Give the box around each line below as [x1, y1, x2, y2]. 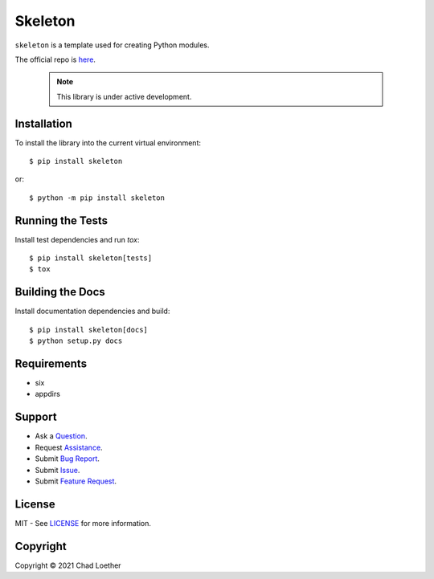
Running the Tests [14, 214, 108, 227]
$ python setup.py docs [29, 336, 123, 345]
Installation [14, 116, 72, 130]
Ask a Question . [35, 431, 88, 441]
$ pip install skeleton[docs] [29, 325, 149, 334]
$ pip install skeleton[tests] [29, 254, 153, 263]
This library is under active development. [56, 92, 192, 101]
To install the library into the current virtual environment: [14, 137, 201, 148]
